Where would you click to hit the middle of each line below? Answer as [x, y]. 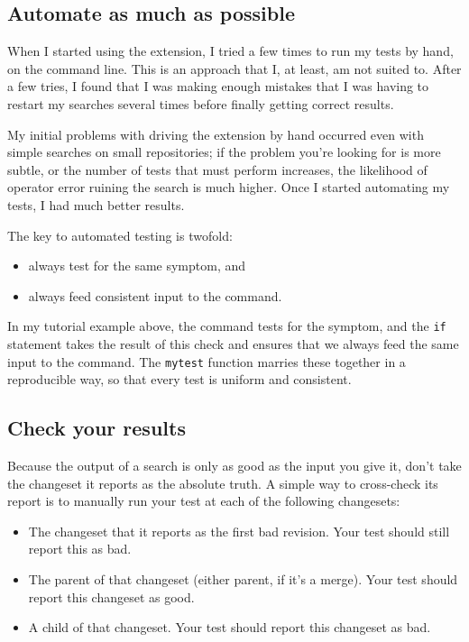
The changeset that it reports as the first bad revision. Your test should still [239, 531]
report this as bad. [80, 549]
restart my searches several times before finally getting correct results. [201, 103]
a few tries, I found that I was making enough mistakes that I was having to [218, 86]
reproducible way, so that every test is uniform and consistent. [179, 379]
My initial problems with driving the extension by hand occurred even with [216, 134]
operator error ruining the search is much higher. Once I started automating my [229, 187]
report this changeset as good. [111, 596]
